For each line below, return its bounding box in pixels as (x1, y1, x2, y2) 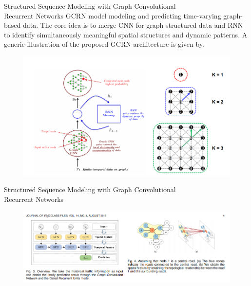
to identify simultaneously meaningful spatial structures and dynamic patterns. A (4, 29, 248, 39)
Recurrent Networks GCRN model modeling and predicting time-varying (4, 10, 221, 20)
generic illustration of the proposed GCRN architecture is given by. (4, 39, 205, 49)
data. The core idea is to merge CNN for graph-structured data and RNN (22, 20, 243, 30)
